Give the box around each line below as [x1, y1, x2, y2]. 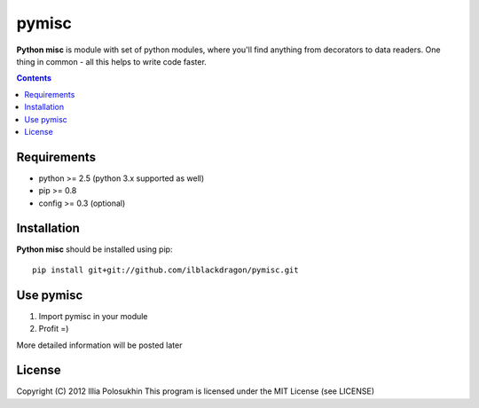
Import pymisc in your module [38, 310, 148, 321]
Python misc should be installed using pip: [16, 244, 173, 255]
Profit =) [38, 324, 69, 334]
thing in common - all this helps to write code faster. [16, 56, 208, 67]
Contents [16, 73, 52, 83]
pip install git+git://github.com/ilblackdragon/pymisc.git [32, 264, 299, 275]
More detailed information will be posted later [16, 340, 183, 350]
